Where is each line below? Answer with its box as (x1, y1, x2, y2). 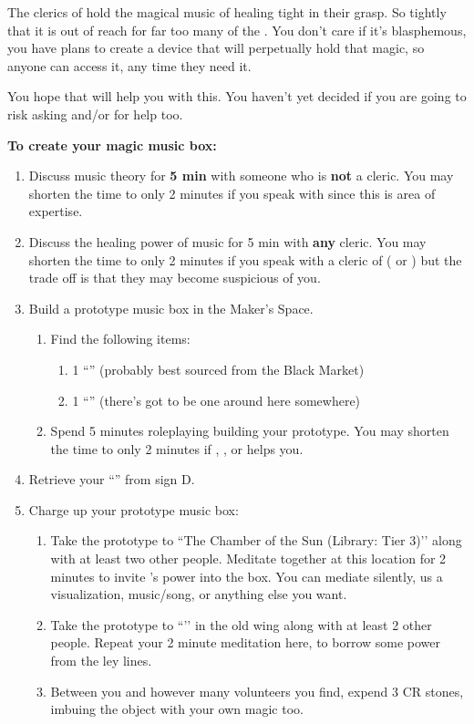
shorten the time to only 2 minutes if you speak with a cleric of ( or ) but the (28, 250, 462, 269)
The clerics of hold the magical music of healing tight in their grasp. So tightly (7, 3, 447, 21)
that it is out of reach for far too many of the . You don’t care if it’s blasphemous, (7, 20, 467, 39)
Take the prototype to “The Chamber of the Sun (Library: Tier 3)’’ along (50, 531, 462, 550)
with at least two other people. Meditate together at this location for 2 (50, 549, 447, 568)
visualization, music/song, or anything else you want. (50, 584, 347, 604)
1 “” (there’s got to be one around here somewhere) (72, 390, 361, 409)
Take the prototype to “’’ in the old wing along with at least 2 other (50, 615, 432, 634)
